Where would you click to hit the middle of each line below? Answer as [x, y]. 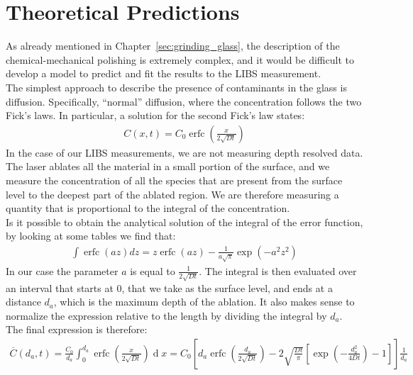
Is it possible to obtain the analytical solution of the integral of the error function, [185, 222]
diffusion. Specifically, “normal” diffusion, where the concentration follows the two [184, 101]
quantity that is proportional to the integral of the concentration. [148, 208]
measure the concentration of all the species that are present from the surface [174, 180]
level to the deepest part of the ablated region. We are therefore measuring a [172, 194]
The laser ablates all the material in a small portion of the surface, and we [168, 166]
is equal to [153, 270]
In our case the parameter [62, 270]
